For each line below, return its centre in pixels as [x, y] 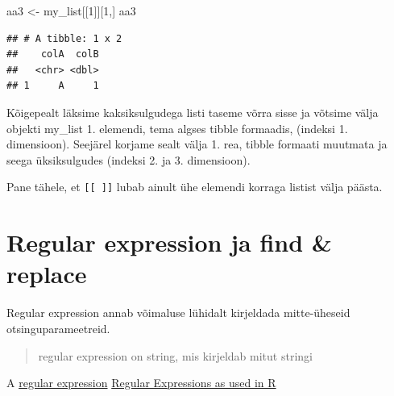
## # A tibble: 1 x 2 [64, 38]
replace [47, 274]
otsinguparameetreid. [58, 328]
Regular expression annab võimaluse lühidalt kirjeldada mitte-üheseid [178, 313]
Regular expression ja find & [169, 242]
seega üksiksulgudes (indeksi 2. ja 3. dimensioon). [129, 159]
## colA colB [53, 54]
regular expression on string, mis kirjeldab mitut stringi [175, 355]
